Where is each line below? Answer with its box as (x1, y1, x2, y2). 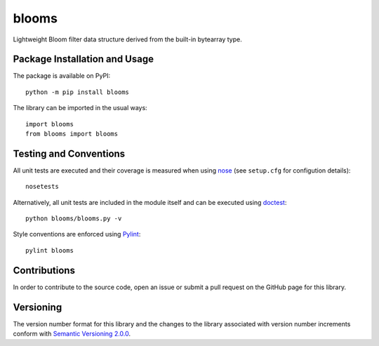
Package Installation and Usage (13, 53, 154, 65)
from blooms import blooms (25, 130, 119, 138)
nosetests (25, 182, 59, 191)
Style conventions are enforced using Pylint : (13, 230, 141, 239)
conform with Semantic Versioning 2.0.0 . (13, 330, 131, 338)
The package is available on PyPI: (13, 72, 111, 80)
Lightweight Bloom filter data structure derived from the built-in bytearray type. (13, 35, 242, 44)
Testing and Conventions (13, 147, 126, 159)
